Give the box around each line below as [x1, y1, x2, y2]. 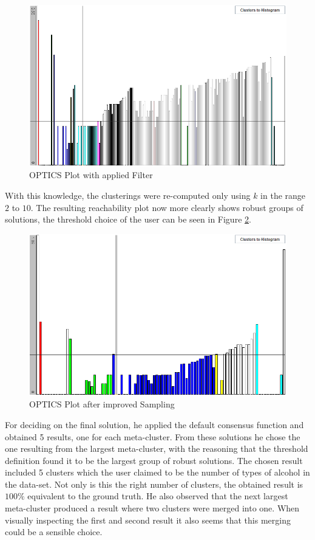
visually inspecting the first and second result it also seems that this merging [5, 513, 291, 526]
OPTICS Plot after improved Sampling [29, 398, 175, 410]
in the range [260, 189, 306, 201]
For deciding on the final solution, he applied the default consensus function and [5, 418, 304, 431]
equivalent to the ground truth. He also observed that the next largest [27, 490, 288, 502]
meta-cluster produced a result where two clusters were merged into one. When [5, 502, 300, 514]
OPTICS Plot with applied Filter [29, 168, 153, 181]
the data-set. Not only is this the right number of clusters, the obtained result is [5, 477, 303, 490]
